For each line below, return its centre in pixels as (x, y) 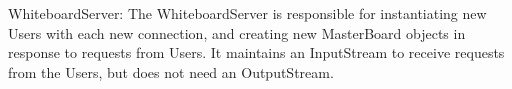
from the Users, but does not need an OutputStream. (171, 71)
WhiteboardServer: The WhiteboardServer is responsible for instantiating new (247, 13)
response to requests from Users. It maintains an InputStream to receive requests (256, 52)
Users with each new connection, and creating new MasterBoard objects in (237, 32)
